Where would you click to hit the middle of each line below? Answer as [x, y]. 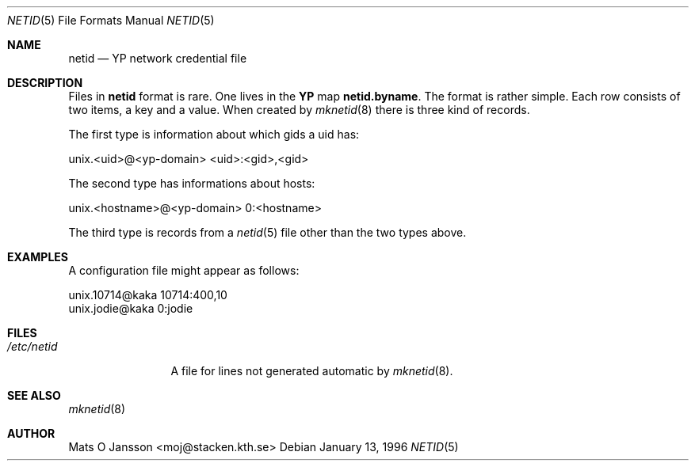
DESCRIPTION [45, 83]
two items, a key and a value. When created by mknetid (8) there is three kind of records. [299, 110]
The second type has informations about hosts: [192, 183]
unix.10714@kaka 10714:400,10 [148, 295]
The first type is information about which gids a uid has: [214, 134]
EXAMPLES [38, 257]
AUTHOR [31, 433]
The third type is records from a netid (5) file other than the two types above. [267, 232]
